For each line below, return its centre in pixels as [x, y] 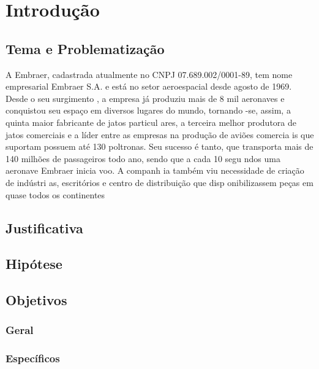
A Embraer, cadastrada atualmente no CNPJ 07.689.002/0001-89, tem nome [149, 74]
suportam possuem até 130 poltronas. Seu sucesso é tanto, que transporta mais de [159, 146]
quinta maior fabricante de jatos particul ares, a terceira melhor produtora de [151, 122]
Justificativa [44, 227]
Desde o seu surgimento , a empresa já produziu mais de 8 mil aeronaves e [145, 98]
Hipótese [34, 264]
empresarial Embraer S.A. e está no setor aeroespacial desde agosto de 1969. [149, 86]
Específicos [33, 358]
